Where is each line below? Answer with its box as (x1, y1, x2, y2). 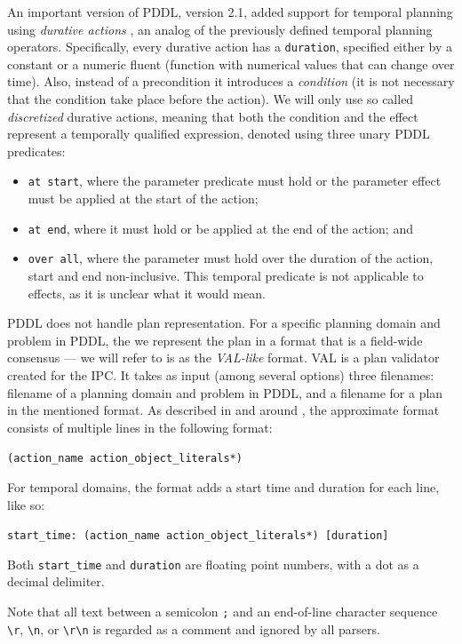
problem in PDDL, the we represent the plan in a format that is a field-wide (7, 330, 423, 349)
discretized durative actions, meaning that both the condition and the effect (7, 107, 418, 125)
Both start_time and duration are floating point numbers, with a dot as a (7, 554, 419, 573)
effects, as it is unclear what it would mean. (28, 283, 266, 302)
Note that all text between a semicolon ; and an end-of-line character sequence (7, 602, 438, 621)
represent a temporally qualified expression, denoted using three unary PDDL (7, 124, 430, 143)
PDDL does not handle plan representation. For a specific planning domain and (7, 314, 441, 332)
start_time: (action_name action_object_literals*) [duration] (7, 529, 389, 543)
